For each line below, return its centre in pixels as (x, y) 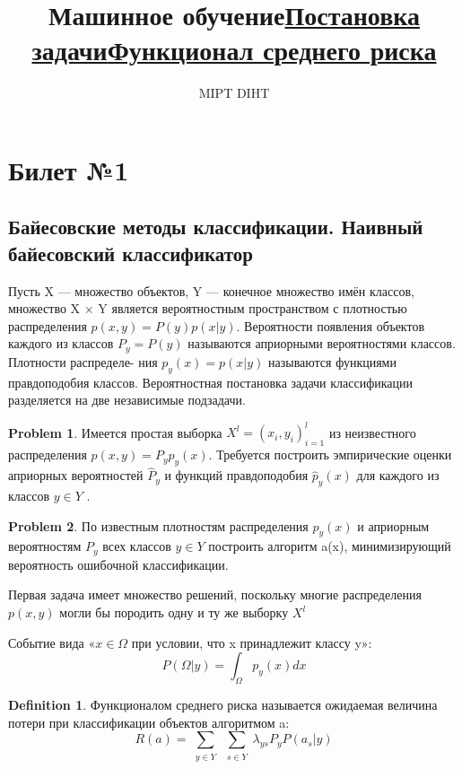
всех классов (137, 546)
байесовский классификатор (131, 253)
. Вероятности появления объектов (331, 325)
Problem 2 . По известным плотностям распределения (158, 525)
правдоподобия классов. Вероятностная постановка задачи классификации (211, 382)
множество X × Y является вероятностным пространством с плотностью (208, 308)
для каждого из (398, 475)
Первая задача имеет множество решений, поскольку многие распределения (215, 594)
